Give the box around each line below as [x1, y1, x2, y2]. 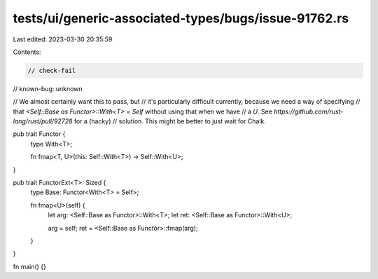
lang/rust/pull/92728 [13, 117, 73, 125]
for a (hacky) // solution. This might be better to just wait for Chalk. [73, 117, 266, 125]
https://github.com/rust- [273, 107, 344, 116]
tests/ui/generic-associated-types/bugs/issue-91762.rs [13, 11, 349, 26]
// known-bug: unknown [13, 84, 83, 93]
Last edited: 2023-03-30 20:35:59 [13, 35, 113, 43]
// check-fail [27, 67, 76, 74]
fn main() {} [13, 262, 47, 271]
